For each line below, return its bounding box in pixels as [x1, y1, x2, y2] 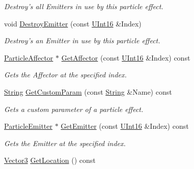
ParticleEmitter [4, 121, 52, 131]
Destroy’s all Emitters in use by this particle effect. [4, 1, 163, 11]
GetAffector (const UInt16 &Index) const [61, 52, 190, 63]
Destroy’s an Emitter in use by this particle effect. [4, 35, 160, 46]
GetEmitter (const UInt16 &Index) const [61, 121, 189, 131]
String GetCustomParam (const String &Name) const [4, 86, 172, 97]
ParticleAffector [4, 52, 53, 63]
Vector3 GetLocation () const [4, 155, 96, 165]
